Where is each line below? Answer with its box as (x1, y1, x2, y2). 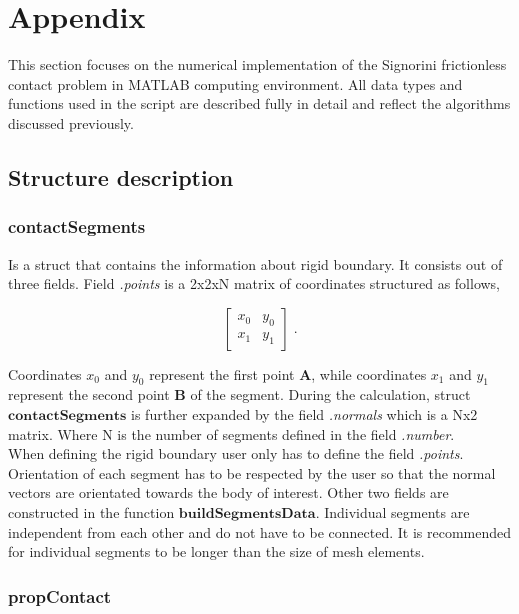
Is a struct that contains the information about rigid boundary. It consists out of (8, 253, 503, 274)
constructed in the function (8, 502, 175, 523)
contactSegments (8, 214, 146, 239)
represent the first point (149, 363, 295, 384)
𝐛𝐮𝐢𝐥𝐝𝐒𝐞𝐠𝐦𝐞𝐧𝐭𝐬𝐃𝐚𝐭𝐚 (178, 507, 316, 522)
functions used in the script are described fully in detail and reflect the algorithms (8, 93, 511, 114)
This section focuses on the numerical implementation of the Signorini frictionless (8, 54, 507, 75)
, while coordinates (311, 363, 427, 384)
